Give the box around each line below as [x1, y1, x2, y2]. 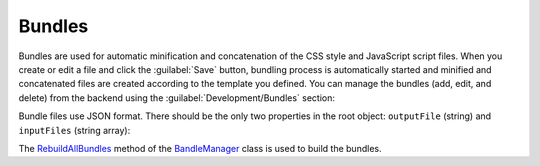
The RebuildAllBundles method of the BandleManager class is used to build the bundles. [18, 142, 382, 154]
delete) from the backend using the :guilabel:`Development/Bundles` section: [18, 91, 335, 104]
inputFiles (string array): [18, 124, 131, 136]
